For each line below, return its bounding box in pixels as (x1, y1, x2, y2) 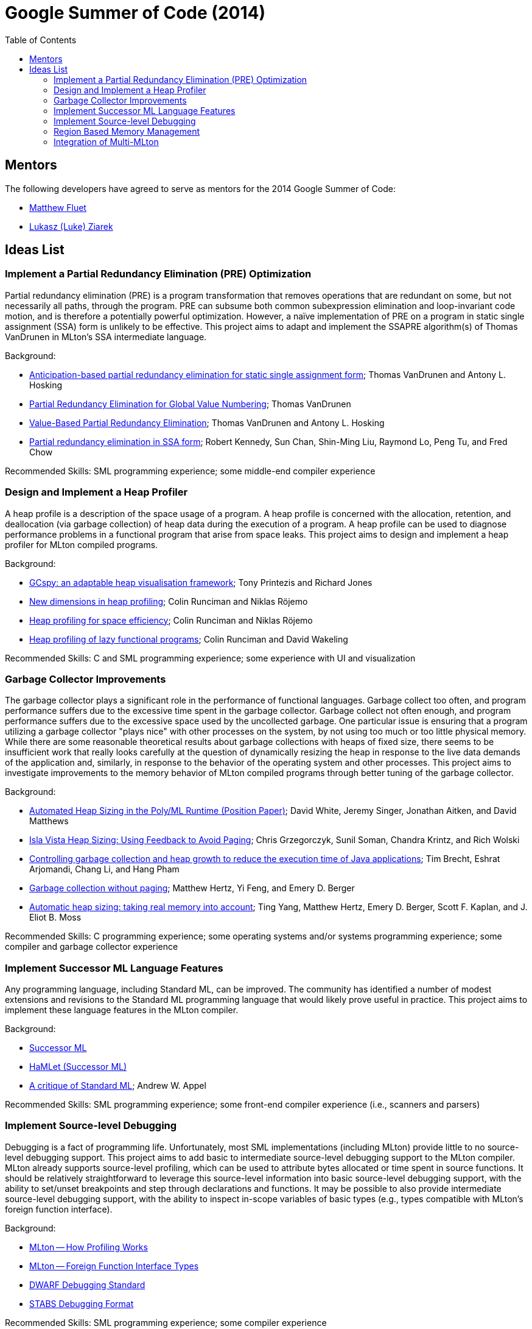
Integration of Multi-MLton (54, 136, 159, 147)
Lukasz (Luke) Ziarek (29, 221, 113, 232)
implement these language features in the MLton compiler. (5, 1005, 239, 1016)
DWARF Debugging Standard (29, 1279, 145, 1290)
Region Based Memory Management (54, 126, 200, 137)
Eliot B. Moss (29, 912, 82, 923)
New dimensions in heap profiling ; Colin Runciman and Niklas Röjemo (29, 596, 308, 607)
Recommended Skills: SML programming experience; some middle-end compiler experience (5, 465, 376, 476)
